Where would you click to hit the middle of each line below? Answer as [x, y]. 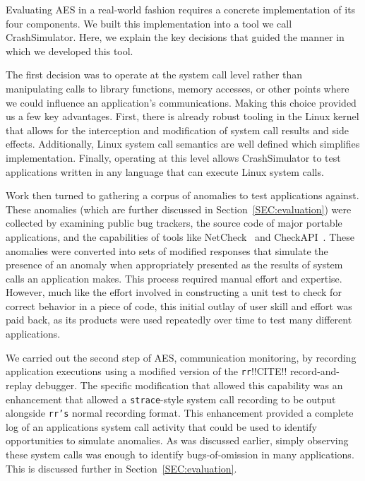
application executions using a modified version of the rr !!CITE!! [146, 371]
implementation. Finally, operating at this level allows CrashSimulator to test [173, 157]
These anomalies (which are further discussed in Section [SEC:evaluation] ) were [179, 209]
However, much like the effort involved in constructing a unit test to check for [174, 292]
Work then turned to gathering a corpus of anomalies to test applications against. [182, 195]
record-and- [315, 371]
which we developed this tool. [70, 51]
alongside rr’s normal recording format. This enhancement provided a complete [180, 413]
